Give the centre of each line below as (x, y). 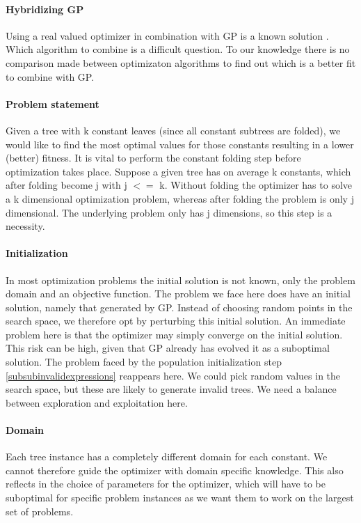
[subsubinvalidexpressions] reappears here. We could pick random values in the (173, 375)
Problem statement (53, 103)
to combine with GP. (50, 76)
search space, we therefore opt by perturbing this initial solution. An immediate (176, 321)
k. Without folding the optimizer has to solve (256, 185)
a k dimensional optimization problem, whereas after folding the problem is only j (180, 198)
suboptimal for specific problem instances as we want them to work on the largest (180, 498)
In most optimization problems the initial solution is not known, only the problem (180, 280)
